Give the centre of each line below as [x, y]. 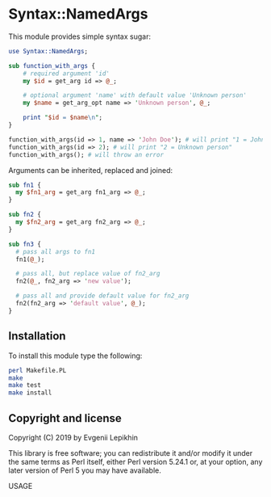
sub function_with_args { [52, 65]
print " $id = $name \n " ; [63, 118]
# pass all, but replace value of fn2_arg [88, 274]
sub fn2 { [25, 215]
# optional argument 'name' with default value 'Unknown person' [135, 95]
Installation [37, 336]
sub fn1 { [25, 185]
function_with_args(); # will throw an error [86, 154]
